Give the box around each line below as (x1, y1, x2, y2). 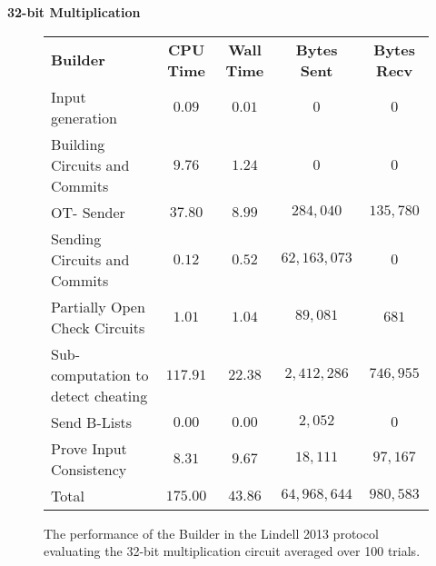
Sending (51, 227, 102, 249)
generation (51, 106, 117, 128)
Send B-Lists (51, 411, 133, 432)
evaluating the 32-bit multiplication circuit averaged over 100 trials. (44, 541, 421, 561)
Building (51, 133, 105, 154)
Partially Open (51, 295, 145, 317)
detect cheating (51, 384, 148, 406)
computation (51, 363, 132, 385)
